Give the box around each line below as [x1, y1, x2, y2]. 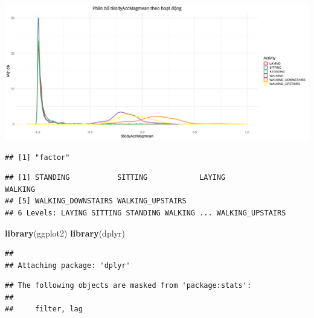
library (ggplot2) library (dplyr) [5, 226, 125, 239]
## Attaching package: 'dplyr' [5, 261, 130, 270]
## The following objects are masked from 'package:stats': [5, 281, 252, 290]
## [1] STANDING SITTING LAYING [5, 173, 226, 182]
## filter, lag [5, 305, 83, 314]
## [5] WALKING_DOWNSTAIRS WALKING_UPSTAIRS [5, 197, 187, 206]
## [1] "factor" [5, 153, 70, 162]
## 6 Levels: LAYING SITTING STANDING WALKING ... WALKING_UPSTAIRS [5, 208, 286, 217]
